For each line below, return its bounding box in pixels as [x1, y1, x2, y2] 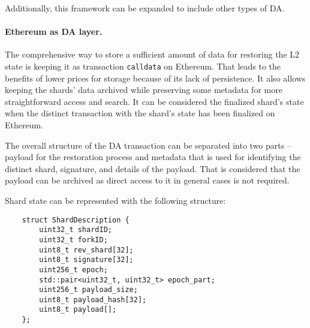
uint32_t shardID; [39, 225, 112, 234]
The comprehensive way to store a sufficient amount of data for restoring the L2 [5, 48, 300, 61]
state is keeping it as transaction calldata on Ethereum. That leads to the [5, 59, 281, 72]
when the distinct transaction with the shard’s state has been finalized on [5, 107, 275, 119]
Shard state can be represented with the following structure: [5, 194, 226, 206]
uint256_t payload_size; [39, 285, 138, 294]
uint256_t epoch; [39, 265, 108, 274]
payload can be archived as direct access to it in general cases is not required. [5, 174, 290, 186]
